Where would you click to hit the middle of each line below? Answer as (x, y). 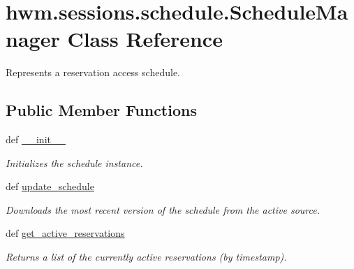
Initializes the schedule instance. (74, 162)
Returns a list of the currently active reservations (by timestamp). (146, 257)
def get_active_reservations (65, 233)
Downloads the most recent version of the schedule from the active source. (163, 209)
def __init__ (36, 139)
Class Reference (145, 39)
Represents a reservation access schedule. (93, 72)
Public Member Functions (101, 110)
